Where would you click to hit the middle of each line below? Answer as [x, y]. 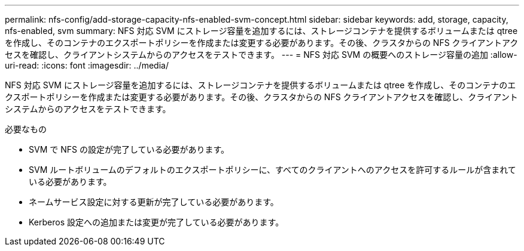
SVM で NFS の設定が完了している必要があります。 [129, 149]
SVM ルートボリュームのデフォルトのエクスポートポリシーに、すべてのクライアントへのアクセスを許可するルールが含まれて [272, 170]
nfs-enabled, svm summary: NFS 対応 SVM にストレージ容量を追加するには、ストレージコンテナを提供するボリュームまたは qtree [261, 31]
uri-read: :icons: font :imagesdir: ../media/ [87, 65]
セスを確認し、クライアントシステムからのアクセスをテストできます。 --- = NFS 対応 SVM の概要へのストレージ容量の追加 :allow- [261, 55]
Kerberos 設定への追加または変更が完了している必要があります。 [156, 222]
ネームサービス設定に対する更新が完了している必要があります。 [154, 202]
